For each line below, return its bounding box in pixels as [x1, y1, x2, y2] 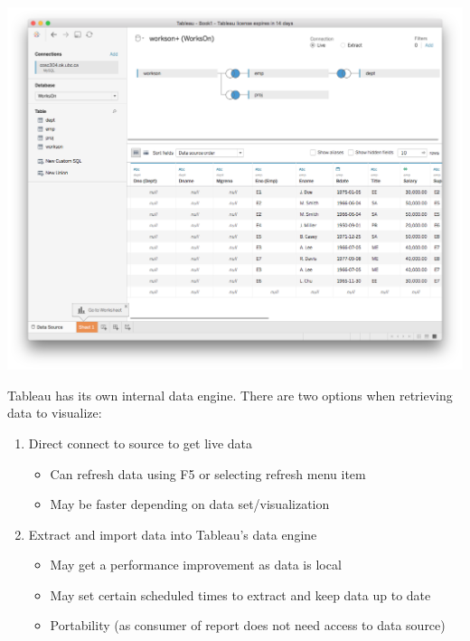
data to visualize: [7, 403, 102, 422]
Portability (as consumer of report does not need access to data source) [50, 616, 446, 635]
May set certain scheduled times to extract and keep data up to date [50, 585, 431, 604]
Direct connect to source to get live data [28, 433, 253, 452]
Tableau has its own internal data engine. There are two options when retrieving [7, 385, 453, 404]
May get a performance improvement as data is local [50, 555, 342, 574]
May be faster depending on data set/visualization [50, 495, 330, 514]
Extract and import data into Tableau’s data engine [28, 524, 317, 543]
